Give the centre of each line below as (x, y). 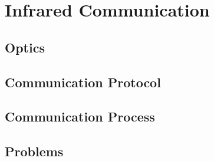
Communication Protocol (83, 82)
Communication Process (80, 116)
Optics (25, 47)
